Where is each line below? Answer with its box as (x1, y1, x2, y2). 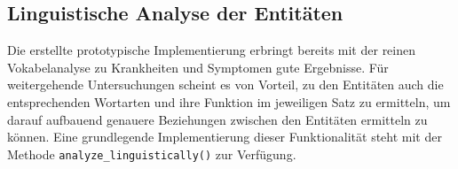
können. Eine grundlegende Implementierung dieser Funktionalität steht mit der (7, 127, 442, 146)
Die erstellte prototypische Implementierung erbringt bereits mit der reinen (7, 41, 416, 59)
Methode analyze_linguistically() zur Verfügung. (7, 144, 296, 163)
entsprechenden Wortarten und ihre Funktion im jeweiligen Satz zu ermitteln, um (7, 92, 451, 111)
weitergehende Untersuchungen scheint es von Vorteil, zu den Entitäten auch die (7, 75, 444, 94)
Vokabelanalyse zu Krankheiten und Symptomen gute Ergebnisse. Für (7, 58, 389, 76)
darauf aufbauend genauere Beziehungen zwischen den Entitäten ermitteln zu (7, 110, 428, 128)
